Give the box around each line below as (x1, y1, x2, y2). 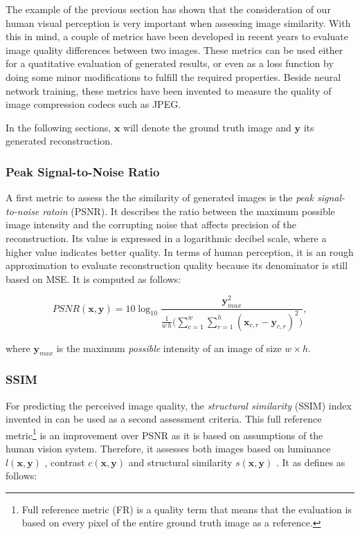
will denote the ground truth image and (123, 120, 291, 134)
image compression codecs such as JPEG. (6, 97, 181, 111)
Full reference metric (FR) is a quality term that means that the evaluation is (21, 501, 352, 516)
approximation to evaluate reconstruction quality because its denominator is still (6, 258, 348, 273)
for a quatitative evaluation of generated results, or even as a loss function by (6, 56, 334, 71)
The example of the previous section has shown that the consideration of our (6, 2, 331, 16)
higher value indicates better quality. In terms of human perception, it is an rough (6, 244, 354, 259)
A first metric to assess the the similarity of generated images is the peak (6, 190, 314, 205)
